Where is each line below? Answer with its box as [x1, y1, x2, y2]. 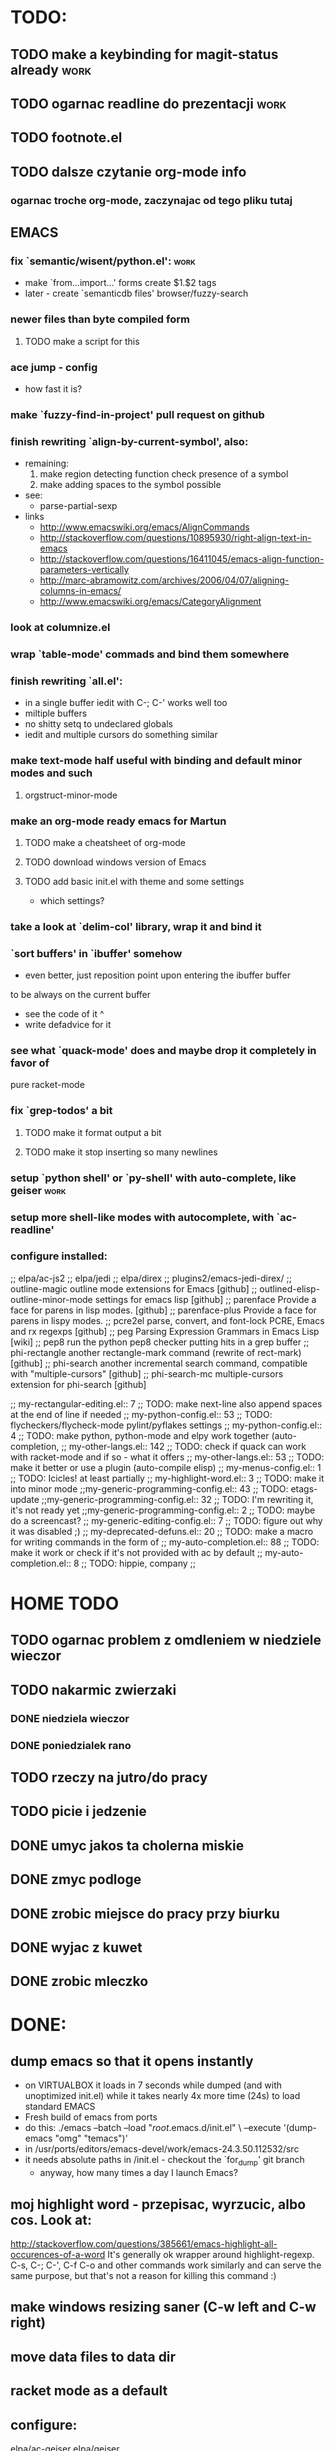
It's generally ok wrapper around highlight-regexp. [107, 2249, 315, 2261]
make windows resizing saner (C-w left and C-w [10, 2299, 317, 2316]
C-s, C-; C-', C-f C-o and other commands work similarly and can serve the [10, 2259, 322, 2271]
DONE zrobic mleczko [10, 1973, 149, 1990]
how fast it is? [24, 382, 83, 395]
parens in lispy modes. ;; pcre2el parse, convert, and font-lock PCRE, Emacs [10, 1314, 325, 1326]
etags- [290, 1482, 318, 1495]
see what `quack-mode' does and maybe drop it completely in [10, 1044, 317, 1058]
